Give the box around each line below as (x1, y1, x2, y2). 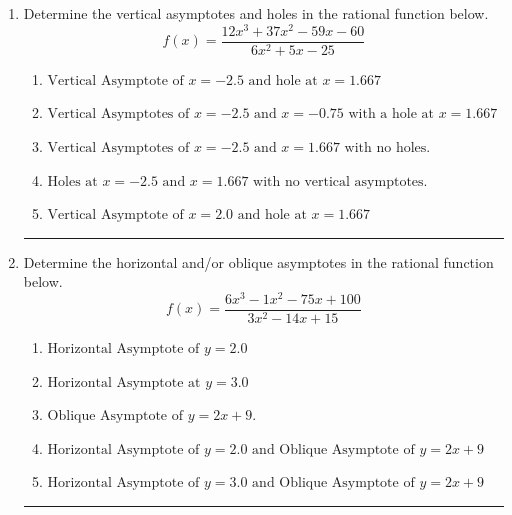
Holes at (47, 174, 98, 189)
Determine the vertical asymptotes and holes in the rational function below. (23, 3, 489, 23)
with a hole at (348, 107, 434, 122)
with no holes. (344, 140, 431, 155)
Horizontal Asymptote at (47, 375, 201, 390)
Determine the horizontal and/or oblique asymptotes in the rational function (23, 251, 494, 272)
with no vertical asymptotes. (253, 174, 428, 189)
